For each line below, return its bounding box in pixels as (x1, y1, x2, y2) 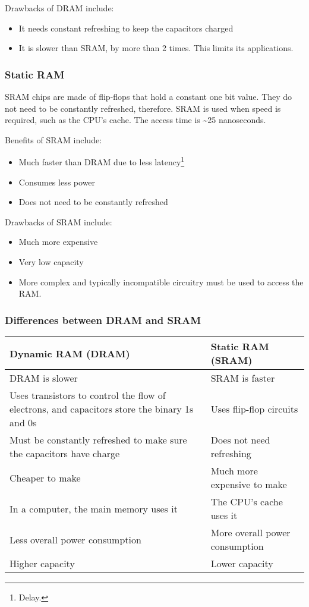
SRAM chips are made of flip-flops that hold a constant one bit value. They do (5, 90, 292, 102)
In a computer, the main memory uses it (10, 501, 178, 515)
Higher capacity (10, 556, 75, 570)
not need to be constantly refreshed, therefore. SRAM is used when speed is (5, 102, 281, 114)
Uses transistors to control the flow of (10, 388, 166, 402)
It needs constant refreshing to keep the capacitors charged (18, 21, 234, 34)
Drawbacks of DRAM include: (5, 2, 114, 14)
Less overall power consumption (10, 532, 141, 546)
